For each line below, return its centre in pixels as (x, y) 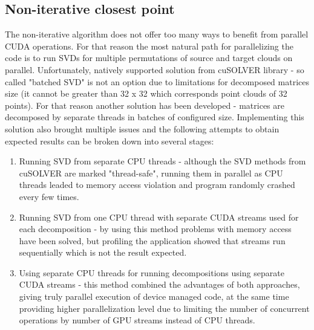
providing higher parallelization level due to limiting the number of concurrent (164, 308)
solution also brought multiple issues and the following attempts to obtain (142, 128)
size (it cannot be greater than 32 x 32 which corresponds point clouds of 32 (146, 93)
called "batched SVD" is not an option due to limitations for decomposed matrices (157, 81)
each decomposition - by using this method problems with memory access (155, 229)
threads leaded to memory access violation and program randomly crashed (157, 185)
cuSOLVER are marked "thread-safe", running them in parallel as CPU (151, 173)
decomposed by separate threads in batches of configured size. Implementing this (155, 117)
